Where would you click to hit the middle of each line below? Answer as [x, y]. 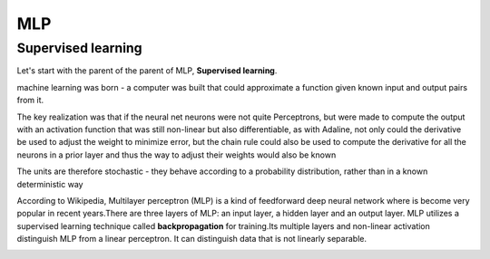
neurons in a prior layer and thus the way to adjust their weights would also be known [176, 155]
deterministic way [50, 184]
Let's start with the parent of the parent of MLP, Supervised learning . [147, 71]
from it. [30, 101]
